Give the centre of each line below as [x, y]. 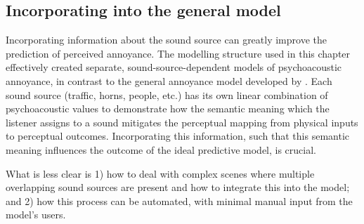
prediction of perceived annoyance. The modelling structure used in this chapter [178, 53]
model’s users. [36, 215]
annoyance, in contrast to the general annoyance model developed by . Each [169, 80]
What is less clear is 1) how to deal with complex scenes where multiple [160, 173]
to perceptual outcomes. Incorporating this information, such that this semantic [178, 136]
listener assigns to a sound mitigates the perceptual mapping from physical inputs [182, 122]
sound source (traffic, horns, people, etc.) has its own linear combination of [167, 94]
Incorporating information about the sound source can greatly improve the [166, 40]
